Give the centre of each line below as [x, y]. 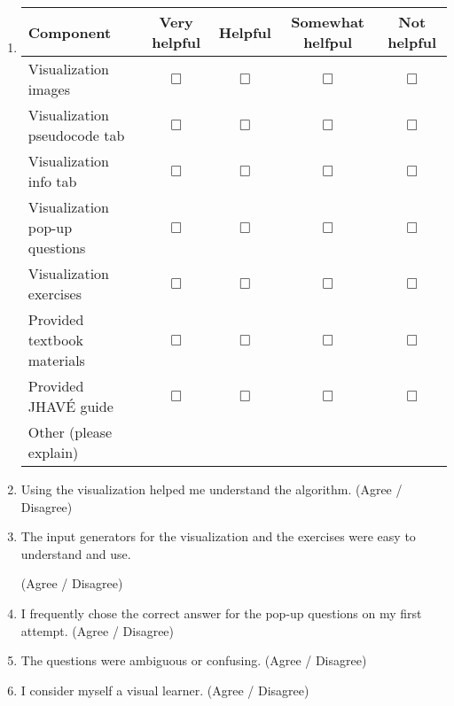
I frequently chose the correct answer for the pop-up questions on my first [221, 613]
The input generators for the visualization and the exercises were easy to [218, 536]
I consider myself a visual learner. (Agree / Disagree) [165, 690]
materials [56, 360]
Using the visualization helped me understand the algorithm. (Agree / [211, 489]
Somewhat [328, 22]
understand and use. [76, 553]
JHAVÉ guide [70, 406]
